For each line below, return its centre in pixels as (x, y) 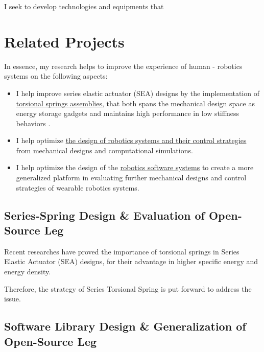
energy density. (28, 272)
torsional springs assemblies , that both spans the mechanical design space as (135, 103)
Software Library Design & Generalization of (125, 326)
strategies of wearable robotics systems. (78, 187)
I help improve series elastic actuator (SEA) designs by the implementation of (138, 93)
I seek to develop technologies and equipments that (84, 6)
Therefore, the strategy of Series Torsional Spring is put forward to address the (128, 288)
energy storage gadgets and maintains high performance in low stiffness (127, 113)
